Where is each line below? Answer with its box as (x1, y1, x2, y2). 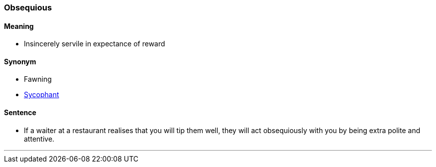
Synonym (4, 57, 36, 66)
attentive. (24, 134, 55, 143)
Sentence (4, 108, 36, 117)
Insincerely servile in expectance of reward (24, 39, 165, 48)
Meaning (4, 21, 34, 30)
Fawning (24, 75, 52, 84)
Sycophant (24, 90, 59, 99)
